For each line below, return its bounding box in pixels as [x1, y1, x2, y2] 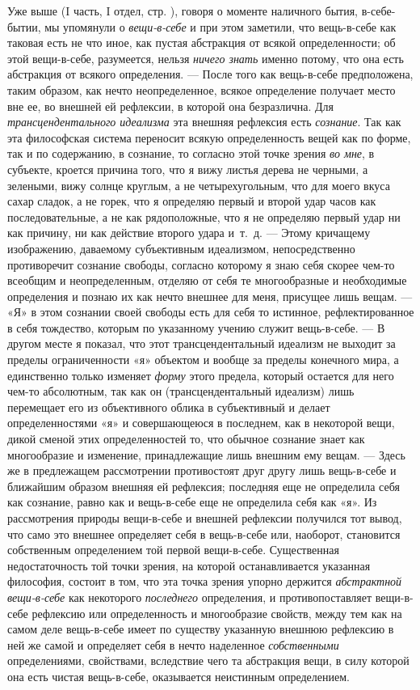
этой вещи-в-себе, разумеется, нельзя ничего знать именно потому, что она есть [7, 49, 404, 66]
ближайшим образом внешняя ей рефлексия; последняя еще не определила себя [7, 477, 400, 494]
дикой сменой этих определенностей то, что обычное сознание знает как [7, 430, 365, 447]
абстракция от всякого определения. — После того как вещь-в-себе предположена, [7, 66, 414, 83]
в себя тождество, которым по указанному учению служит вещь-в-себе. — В [7, 319, 385, 336]
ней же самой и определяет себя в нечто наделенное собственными [7, 636, 339, 653]
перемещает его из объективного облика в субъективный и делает [7, 398, 330, 415]
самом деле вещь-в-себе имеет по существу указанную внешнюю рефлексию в [7, 620, 394, 637]
